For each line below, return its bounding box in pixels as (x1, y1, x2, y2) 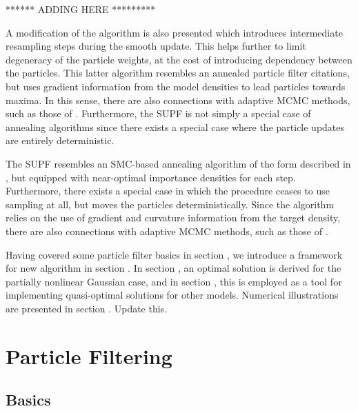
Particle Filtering (6, 341, 172, 370)
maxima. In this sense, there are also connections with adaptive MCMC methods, (6, 92, 350, 107)
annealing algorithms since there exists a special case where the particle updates (6, 119, 345, 134)
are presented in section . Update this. (6, 301, 168, 315)
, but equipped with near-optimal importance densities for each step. (6, 170, 296, 184)
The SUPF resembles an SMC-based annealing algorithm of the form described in (6, 156, 351, 170)
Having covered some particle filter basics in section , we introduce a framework (6, 247, 343, 261)
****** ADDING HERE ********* (6, 2, 156, 16)
